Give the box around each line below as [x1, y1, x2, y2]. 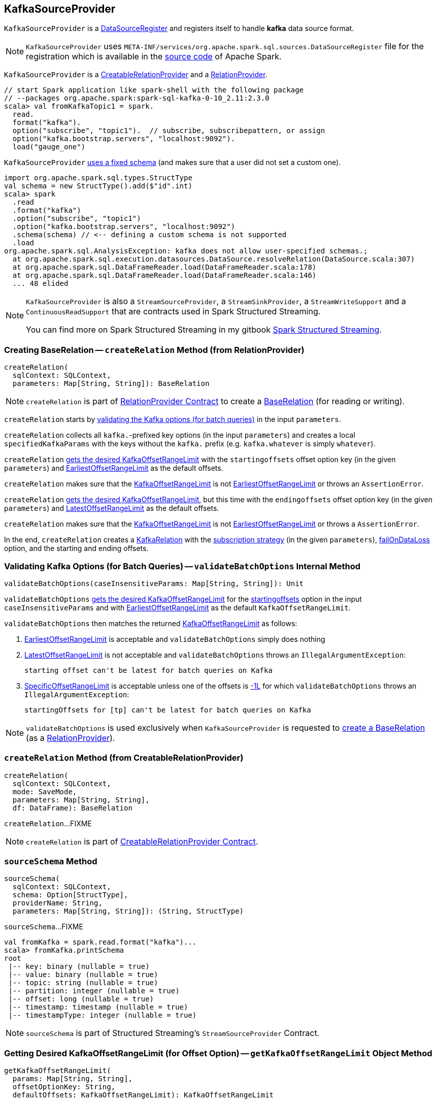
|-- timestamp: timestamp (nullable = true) [8, 1003, 188, 1012]
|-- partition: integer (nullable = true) [8, 987, 180, 995]
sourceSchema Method [4, 856, 97, 867]
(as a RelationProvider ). [26, 732, 115, 743]
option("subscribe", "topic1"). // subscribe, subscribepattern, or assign [12, 126, 325, 135]
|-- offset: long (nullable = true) [8, 995, 154, 1003]
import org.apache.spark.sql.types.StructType [4, 174, 192, 182]
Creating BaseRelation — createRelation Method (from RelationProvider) [4, 344, 305, 355]
